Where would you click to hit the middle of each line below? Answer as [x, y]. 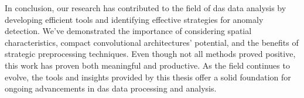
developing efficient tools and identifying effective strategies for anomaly [134, 19]
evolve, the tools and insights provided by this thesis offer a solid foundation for [148, 77]
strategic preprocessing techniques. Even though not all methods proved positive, [150, 54]
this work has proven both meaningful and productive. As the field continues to [147, 65]
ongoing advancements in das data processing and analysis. [111, 88]
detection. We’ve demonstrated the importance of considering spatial [128, 31]
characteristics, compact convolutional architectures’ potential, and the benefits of [152, 42]
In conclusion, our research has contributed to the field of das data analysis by [146, 8]
